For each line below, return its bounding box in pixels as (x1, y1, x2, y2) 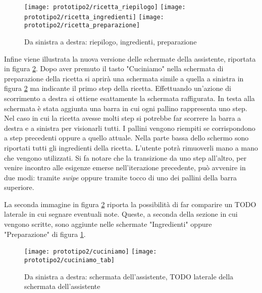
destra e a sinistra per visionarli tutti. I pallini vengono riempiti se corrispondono (4, 122, 255, 133)
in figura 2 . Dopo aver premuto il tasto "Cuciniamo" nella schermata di (4, 63, 224, 74)
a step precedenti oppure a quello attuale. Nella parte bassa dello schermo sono (4, 132, 249, 143)
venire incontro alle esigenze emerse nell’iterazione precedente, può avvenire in (4, 162, 246, 173)
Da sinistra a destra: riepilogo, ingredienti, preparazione (24, 36, 197, 46)
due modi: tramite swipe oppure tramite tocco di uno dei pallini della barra (4, 172, 237, 182)
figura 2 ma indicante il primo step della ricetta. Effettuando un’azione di (4, 83, 231, 93)
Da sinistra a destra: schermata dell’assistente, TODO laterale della (24, 271, 234, 281)
